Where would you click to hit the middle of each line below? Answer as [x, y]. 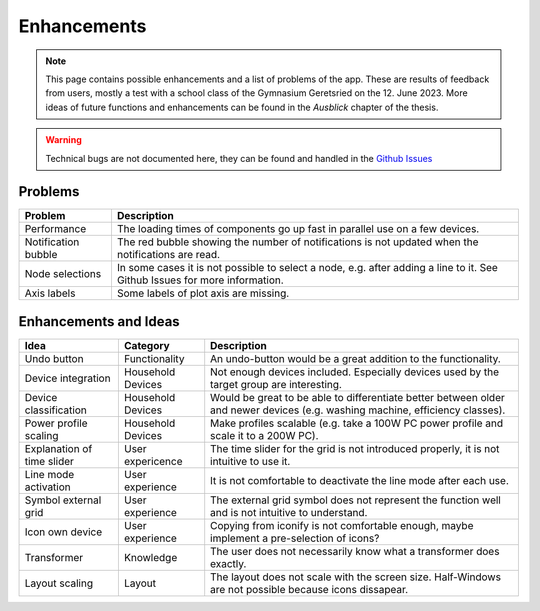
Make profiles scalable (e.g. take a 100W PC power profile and [357, 423]
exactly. [228, 563]
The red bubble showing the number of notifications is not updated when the [297, 242]
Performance [55, 229]
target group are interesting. [276, 384]
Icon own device [63, 532]
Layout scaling [59, 583]
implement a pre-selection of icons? [295, 538]
